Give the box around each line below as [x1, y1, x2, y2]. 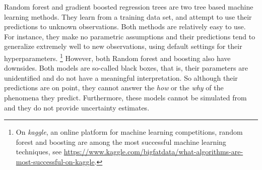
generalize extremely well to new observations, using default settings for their [4, 41, 242, 51]
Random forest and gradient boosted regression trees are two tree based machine [4, 2, 253, 12]
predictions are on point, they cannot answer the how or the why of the [4, 82, 224, 93]
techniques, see [16, 146, 62, 157]
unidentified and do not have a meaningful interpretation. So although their [4, 72, 238, 83]
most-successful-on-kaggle [16, 156, 95, 166]
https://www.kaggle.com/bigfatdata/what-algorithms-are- [63, 146, 243, 157]
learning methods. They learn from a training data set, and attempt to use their [4, 11, 252, 22]
